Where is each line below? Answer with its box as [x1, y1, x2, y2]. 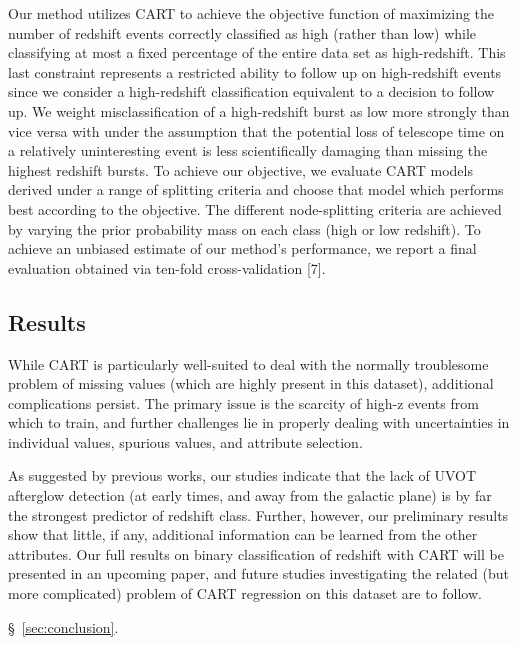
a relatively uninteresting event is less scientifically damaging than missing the [8, 140, 488, 161]
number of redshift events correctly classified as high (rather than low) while [8, 22, 477, 43]
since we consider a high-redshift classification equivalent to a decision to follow [8, 81, 495, 102]
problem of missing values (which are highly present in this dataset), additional [8, 373, 494, 394]
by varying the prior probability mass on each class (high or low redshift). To [8, 218, 481, 239]
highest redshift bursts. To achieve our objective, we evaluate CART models [8, 159, 473, 180]
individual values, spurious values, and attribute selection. [8, 431, 363, 452]
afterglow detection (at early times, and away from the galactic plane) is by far [8, 485, 492, 506]
